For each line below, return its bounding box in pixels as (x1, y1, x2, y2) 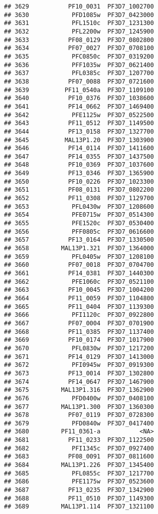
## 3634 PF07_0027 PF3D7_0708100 (4, 45, 154, 52)
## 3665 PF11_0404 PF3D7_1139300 (4, 303, 154, 310)
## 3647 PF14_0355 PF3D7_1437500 (4, 153, 154, 160)
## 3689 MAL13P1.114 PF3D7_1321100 (4, 503, 154, 510)
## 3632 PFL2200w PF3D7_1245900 (4, 28, 154, 35)
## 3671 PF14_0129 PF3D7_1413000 (4, 353, 154, 360)
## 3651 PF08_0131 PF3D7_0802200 (4, 186, 154, 194)
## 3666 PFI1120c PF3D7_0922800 (4, 311, 154, 319)
